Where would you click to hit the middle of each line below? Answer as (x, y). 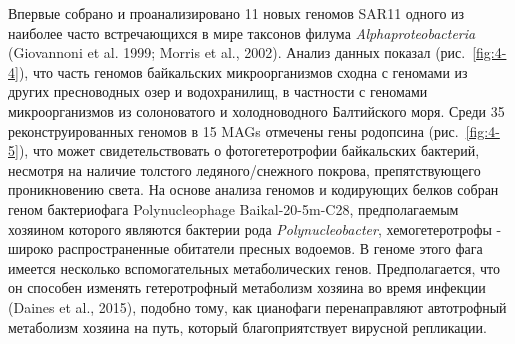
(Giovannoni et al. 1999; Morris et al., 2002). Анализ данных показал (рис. (237, 52)
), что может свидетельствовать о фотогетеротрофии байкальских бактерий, (249, 150)
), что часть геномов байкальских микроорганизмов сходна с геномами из (243, 71)
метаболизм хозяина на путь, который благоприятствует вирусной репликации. (247, 326)
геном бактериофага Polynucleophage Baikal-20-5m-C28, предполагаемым (233, 208)
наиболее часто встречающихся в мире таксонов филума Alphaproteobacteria (242, 32)
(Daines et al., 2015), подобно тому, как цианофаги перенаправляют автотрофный (257, 306)
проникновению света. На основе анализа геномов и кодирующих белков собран (253, 189)
